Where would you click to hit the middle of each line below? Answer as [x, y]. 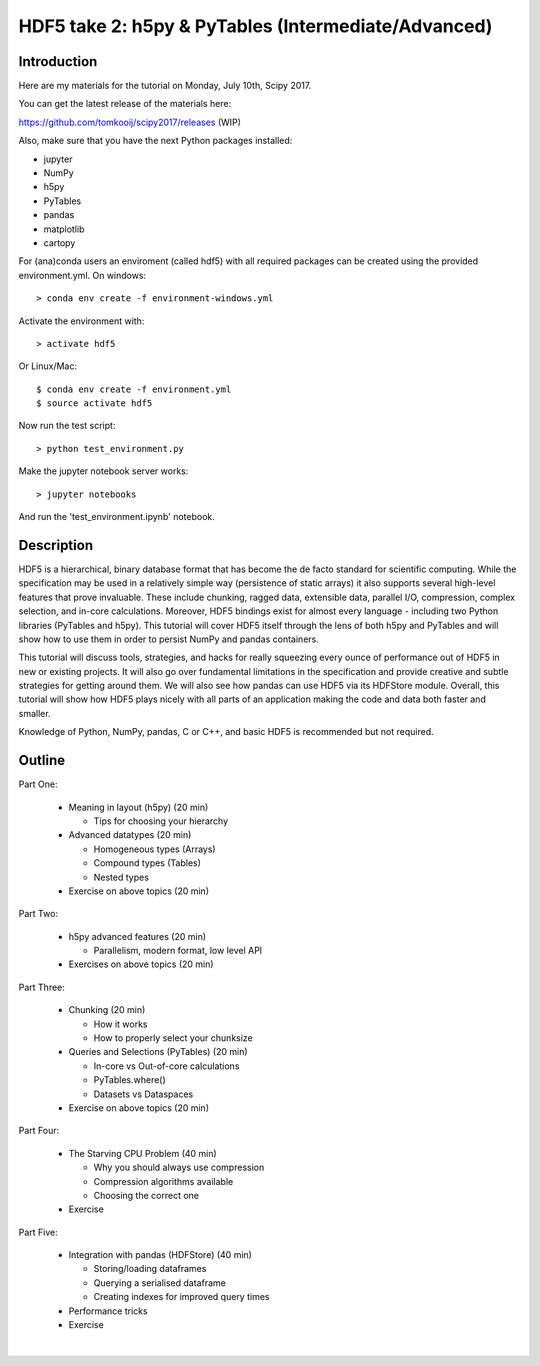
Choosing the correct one [146, 1195]
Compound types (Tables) [147, 863]
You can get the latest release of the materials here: [125, 104]
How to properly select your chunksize [173, 1038]
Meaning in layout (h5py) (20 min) [138, 807]
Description [56, 545]
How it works [121, 1024]
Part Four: [39, 1131]
